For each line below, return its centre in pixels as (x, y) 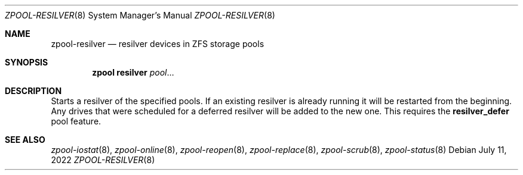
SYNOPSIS (27, 62)
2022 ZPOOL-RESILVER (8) (103, 160)
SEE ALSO (25, 140)
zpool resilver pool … (133, 72)
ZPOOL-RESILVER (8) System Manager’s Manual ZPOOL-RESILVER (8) (140, 15)
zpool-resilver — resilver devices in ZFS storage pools (158, 44)
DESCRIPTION (33, 91)
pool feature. (76, 121)
